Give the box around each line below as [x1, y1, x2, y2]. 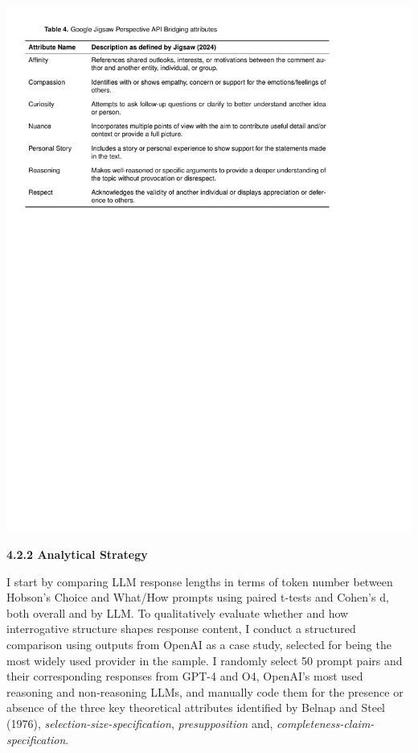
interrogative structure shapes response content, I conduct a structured [6, 620, 356, 637]
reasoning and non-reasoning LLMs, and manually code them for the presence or [6, 683, 404, 700]
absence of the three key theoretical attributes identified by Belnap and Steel [6, 699, 386, 716]
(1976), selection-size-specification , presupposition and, [6, 714, 273, 731]
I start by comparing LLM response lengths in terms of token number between [6, 573, 393, 590]
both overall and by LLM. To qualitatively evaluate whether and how [6, 604, 349, 621]
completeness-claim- [277, 714, 375, 731]
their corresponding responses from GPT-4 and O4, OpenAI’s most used [6, 668, 363, 685]
